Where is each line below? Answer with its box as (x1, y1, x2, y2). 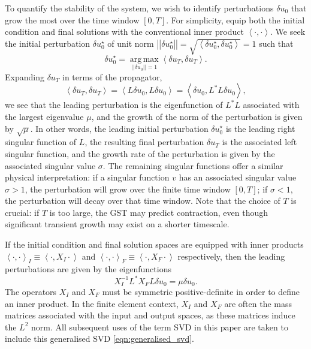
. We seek (270, 25, 306, 38)
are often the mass (224, 297, 292, 309)
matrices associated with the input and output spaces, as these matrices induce (5, 309, 295, 321)
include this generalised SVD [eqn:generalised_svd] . (5, 332, 195, 345)
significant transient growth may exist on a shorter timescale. (5, 218, 230, 230)
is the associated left (222, 136, 297, 148)
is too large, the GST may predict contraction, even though (49, 206, 268, 218)
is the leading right (225, 122, 295, 134)
